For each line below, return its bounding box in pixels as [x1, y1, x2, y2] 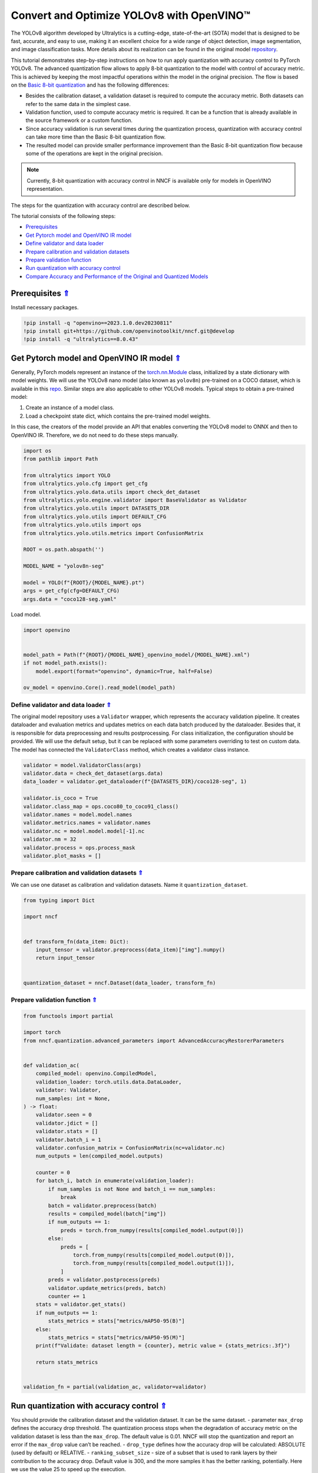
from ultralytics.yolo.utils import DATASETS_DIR [23, 505, 170, 512]
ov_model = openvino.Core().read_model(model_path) [23, 684, 176, 691]
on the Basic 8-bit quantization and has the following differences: [11, 81, 170, 88]
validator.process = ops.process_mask [23, 844, 135, 851]
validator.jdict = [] [35, 1119, 98, 1127]
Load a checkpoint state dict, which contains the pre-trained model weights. [25, 412, 211, 420]
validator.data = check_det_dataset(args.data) [23, 770, 163, 777]
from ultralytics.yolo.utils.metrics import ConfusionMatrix [23, 530, 204, 536]
